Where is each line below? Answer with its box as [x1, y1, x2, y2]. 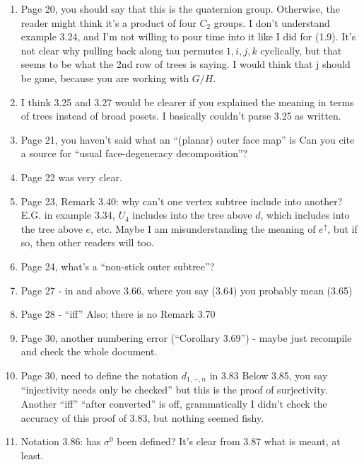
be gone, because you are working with [20, 70, 189, 85]
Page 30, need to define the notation [20, 367, 179, 382]
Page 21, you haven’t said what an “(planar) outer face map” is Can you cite [20, 132, 355, 147]
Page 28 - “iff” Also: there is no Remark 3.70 [20, 306, 216, 321]
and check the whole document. [20, 344, 158, 359]
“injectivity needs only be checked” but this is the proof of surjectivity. [20, 382, 328, 397]
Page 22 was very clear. [20, 169, 122, 184]
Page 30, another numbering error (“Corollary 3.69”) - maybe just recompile [20, 330, 352, 345]
